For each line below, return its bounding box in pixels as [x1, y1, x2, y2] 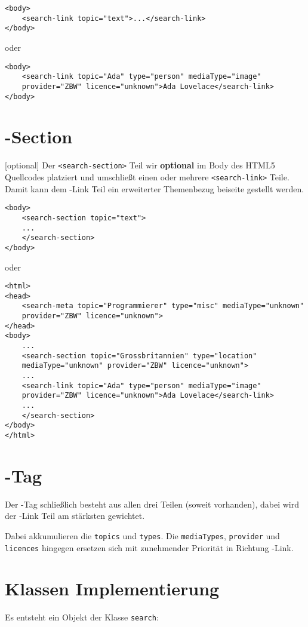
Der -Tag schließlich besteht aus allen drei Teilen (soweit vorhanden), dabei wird [5, 497, 299, 510]
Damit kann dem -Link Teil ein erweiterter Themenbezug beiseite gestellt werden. [5, 182, 304, 195]
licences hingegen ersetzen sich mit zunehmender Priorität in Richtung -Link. [5, 541, 294, 554]
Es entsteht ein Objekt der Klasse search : [5, 611, 159, 623]
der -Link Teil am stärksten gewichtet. [5, 509, 145, 522]
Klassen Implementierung [5, 576, 220, 601]
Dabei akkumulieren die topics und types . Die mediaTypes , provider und [5, 529, 280, 542]
